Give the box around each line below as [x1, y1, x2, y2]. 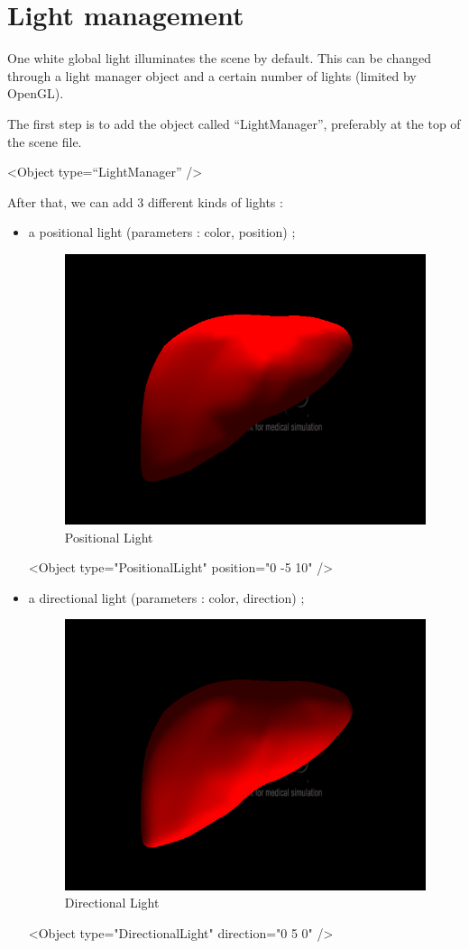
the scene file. [7, 132, 82, 151]
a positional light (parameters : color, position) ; [28, 223, 296, 242]
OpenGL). [7, 84, 64, 103]
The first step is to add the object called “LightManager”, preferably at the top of [7, 114, 461, 132]
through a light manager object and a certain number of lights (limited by [7, 66, 417, 85]
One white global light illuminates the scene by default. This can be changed [7, 49, 432, 68]
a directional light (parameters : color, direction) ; [28, 588, 305, 607]
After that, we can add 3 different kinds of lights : [7, 192, 283, 211]
